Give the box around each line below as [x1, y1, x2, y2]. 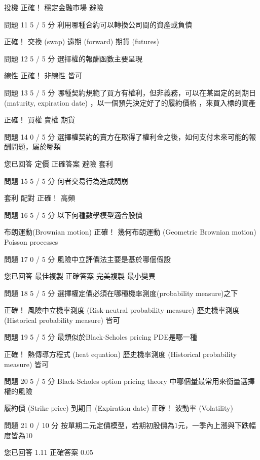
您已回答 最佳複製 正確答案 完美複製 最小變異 [4, 271, 156, 281]
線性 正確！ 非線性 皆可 [4, 70, 82, 81]
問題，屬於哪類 [11, 141, 61, 152]
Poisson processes [4, 236, 58, 247]
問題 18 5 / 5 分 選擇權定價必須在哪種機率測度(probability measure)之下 [4, 287, 238, 298]
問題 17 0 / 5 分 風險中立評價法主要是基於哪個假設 [4, 253, 171, 264]
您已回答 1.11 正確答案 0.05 [4, 447, 93, 457]
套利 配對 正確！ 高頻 [4, 192, 75, 203]
